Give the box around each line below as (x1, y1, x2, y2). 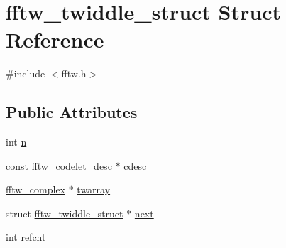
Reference (6, 25, 104, 54)
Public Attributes (6, 101, 138, 123)
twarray (77, 182, 111, 197)
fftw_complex (6, 182, 65, 197)
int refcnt (6, 230, 46, 244)
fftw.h (61, 66, 87, 81)
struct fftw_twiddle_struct (6, 205, 123, 220)
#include (6, 66, 45, 81)
